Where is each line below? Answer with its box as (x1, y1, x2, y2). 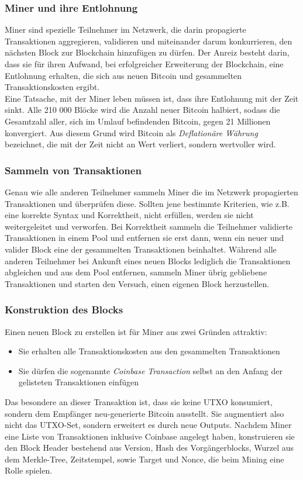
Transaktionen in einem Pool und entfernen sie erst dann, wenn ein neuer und (5, 232, 284, 244)
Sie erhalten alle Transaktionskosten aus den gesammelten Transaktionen (18, 345, 280, 357)
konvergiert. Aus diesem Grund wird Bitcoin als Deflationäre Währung (5, 126, 258, 139)
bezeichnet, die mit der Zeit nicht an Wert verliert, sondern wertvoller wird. (5, 138, 276, 150)
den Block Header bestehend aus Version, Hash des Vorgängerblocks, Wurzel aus (5, 441, 294, 454)
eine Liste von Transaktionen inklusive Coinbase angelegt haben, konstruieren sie (5, 430, 295, 442)
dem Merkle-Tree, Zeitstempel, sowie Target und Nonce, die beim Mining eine (5, 453, 284, 465)
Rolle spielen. (5, 464, 53, 476)
